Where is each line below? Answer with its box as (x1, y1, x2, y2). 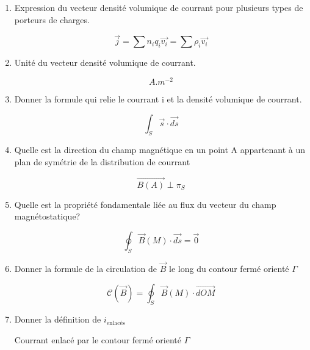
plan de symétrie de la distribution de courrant (14, 155, 190, 168)
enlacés (106, 320, 125, 326)
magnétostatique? (14, 210, 81, 223)
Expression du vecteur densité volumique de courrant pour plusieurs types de (14, 1, 303, 13)
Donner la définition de (14, 313, 101, 326)
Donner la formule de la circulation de (14, 262, 157, 275)
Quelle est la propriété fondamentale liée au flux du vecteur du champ (14, 198, 276, 210)
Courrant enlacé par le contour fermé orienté (14, 334, 182, 346)
